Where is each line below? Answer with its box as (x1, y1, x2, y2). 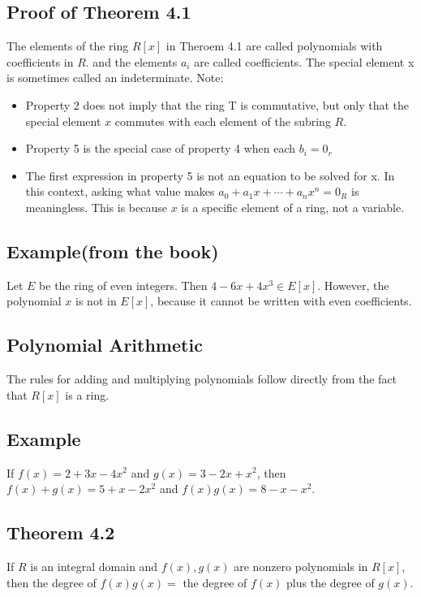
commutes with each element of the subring (114, 112, 331, 129)
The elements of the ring (6, 37, 129, 54)
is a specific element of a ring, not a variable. (181, 198, 405, 215)
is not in (75, 292, 117, 309)
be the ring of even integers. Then (39, 276, 208, 293)
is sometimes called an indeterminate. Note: (6, 69, 224, 86)
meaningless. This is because (25, 198, 167, 215)
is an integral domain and (30, 557, 158, 574)
